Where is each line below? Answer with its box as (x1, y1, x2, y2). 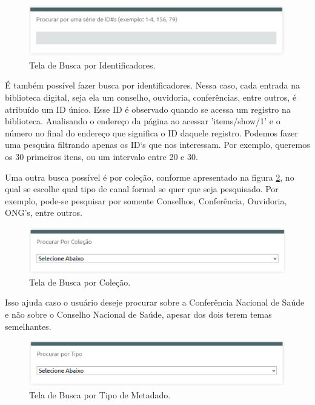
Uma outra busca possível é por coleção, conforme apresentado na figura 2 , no (5, 170, 294, 183)
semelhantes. (5, 320, 51, 332)
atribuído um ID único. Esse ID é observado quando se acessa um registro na (5, 102, 291, 115)
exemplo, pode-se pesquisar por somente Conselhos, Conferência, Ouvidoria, (5, 194, 287, 207)
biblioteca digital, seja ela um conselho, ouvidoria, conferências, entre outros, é (5, 91, 297, 104)
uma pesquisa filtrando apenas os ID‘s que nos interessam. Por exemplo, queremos (5, 138, 310, 151)
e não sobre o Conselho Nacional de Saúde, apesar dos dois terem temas (5, 307, 272, 320)
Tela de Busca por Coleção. (29, 275, 131, 288)
